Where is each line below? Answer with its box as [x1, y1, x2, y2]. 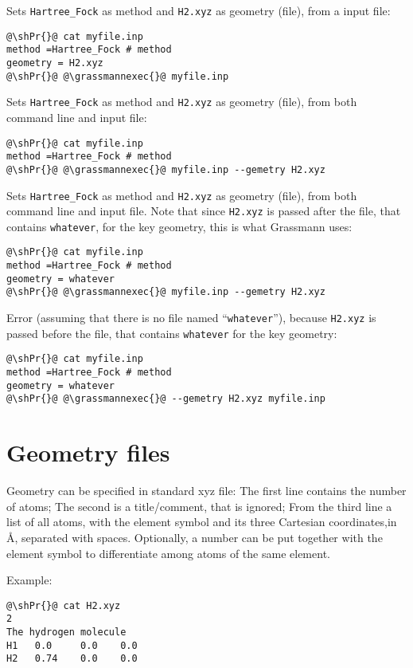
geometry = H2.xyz [6, 57, 103, 69]
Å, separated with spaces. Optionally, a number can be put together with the [6, 529, 383, 545]
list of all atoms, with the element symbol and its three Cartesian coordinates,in [6, 513, 397, 530]
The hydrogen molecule [6, 627, 127, 639]
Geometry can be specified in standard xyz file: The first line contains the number [6, 482, 407, 499]
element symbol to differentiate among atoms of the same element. [6, 544, 330, 561]
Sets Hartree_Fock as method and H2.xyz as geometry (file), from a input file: [6, 2, 391, 18]
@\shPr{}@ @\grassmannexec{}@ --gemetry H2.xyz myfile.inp [6, 393, 325, 405]
